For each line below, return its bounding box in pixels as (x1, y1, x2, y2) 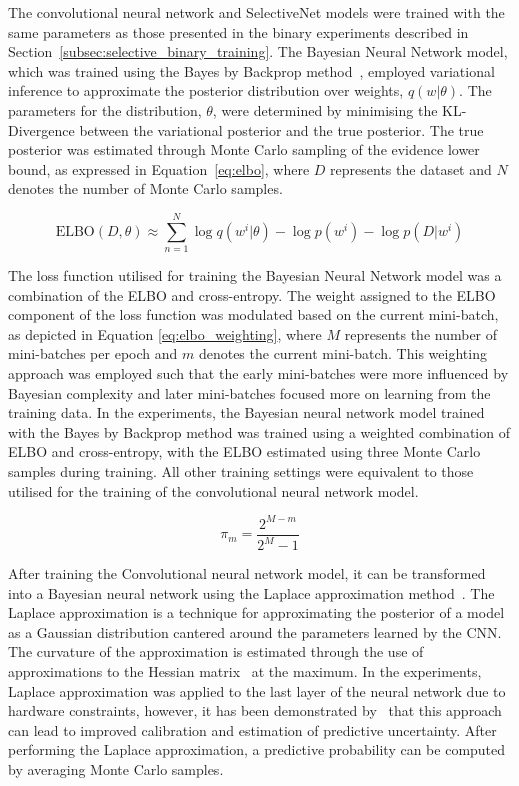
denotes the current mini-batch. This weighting (198, 343, 487, 364)
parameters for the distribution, (8, 99, 202, 120)
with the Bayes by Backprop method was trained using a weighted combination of (8, 421, 510, 442)
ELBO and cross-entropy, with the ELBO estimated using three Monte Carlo (8, 441, 481, 462)
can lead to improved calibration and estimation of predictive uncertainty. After (8, 719, 497, 740)
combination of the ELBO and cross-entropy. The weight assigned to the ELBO (8, 284, 496, 305)
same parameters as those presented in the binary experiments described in (8, 21, 469, 42)
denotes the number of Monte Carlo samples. (8, 178, 283, 199)
